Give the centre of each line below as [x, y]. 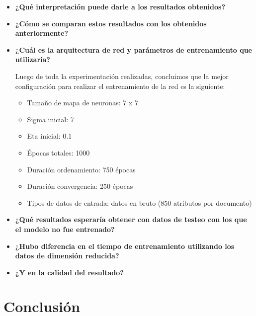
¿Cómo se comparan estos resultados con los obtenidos [111, 23]
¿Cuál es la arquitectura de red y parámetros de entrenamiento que [133, 49]
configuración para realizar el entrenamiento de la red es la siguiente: [120, 86]
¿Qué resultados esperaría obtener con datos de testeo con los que [131, 219]
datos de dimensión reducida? [67, 256]
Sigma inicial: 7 [50, 119]
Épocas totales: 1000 [58, 152]
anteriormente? [42, 33]
